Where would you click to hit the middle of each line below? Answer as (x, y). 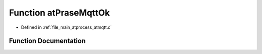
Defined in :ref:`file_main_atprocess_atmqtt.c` (66, 27)
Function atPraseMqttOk (59, 13)
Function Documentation (47, 41)
